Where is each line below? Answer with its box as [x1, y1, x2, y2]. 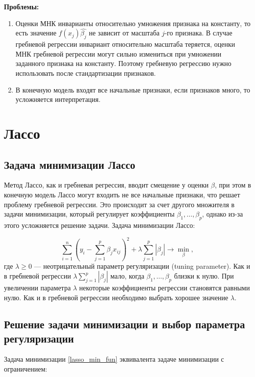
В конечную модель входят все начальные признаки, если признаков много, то [15, 84, 251, 94]
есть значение [15, 28, 56, 38]
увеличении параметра [4, 283, 71, 293]
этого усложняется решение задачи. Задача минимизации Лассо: [4, 220, 195, 230]
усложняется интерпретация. [15, 94, 101, 104]
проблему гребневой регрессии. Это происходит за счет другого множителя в [4, 199, 235, 209]
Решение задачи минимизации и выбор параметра [4, 316, 245, 331]
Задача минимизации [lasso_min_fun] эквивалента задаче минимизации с [4, 354, 224, 364]
